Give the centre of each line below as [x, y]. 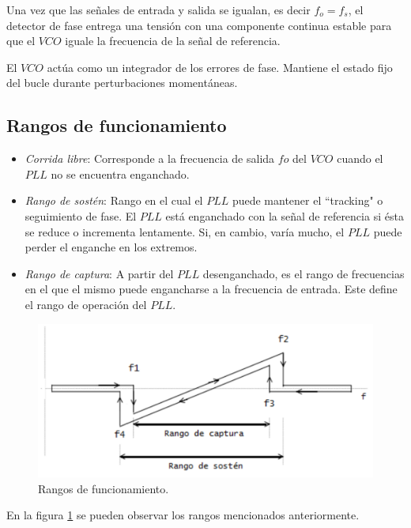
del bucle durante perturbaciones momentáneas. [122, 83]
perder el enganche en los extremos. [111, 247]
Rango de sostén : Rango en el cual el [114, 200]
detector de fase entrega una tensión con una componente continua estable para [199, 25]
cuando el [360, 158]
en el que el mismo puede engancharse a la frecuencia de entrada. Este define [211, 289]
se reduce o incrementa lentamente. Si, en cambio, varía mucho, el [185, 231]
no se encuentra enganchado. [120, 173]
